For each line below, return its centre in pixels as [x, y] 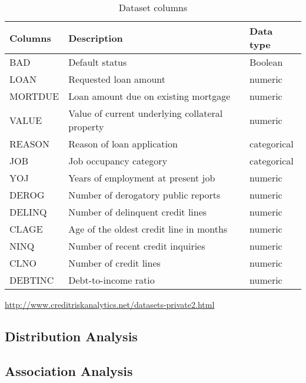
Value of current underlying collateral [146, 113]
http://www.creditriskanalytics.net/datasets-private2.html [110, 304]
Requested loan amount [117, 79]
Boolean [266, 62]
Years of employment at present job [142, 178]
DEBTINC [32, 280]
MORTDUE [34, 96]
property [86, 127]
